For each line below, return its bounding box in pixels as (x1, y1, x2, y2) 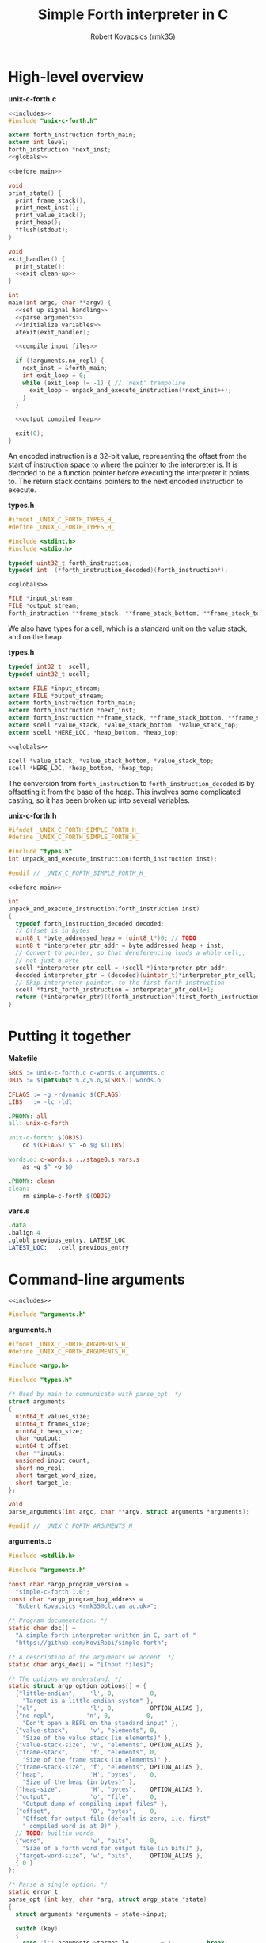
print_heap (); (15, 219, 62, 227)
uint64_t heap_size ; (15, 1427, 83, 1435)
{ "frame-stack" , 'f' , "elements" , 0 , (15, 1749, 158, 1757)
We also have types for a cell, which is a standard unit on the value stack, (8, 624, 248, 633)
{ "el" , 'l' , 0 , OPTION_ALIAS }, (15, 1704, 203, 1712)
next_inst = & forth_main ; (22, 365, 108, 372)
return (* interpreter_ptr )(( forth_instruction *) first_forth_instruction (15, 993, 260, 1002)
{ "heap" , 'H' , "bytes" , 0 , (15, 1770, 158, 1778)
